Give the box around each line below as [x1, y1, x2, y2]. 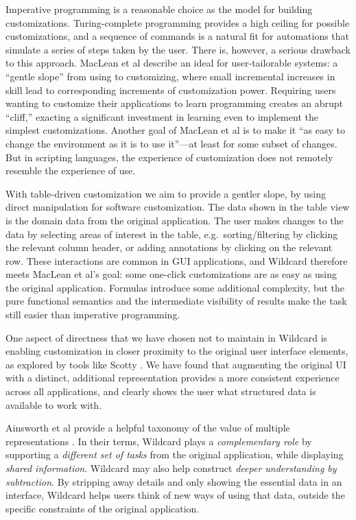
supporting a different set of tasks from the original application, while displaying [5, 447, 344, 462]
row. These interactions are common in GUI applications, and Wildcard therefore [5, 253, 348, 268]
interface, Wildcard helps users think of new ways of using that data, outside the [5, 488, 345, 502]
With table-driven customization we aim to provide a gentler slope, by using [5, 186, 327, 200]
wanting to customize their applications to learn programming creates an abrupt [5, 96, 344, 110]
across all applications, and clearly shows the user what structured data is [5, 384, 316, 399]
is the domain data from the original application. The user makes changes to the [5, 213, 344, 227]
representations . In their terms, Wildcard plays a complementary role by [5, 434, 312, 448]
